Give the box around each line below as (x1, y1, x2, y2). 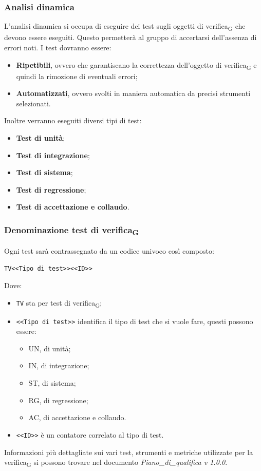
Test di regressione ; (16, 184, 86, 195)
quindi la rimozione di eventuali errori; (16, 70, 138, 81)
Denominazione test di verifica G (4, 223, 139, 238)
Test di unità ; (16, 133, 65, 143)
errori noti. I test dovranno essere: (4, 42, 111, 52)
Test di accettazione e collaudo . (16, 201, 129, 212)
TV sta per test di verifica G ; (16, 297, 102, 309)
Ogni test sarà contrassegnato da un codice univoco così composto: (4, 245, 214, 256)
